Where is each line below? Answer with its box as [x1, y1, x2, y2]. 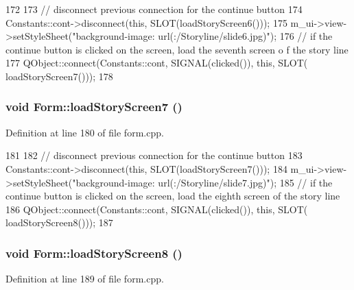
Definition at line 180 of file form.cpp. [5, 125, 164, 139]
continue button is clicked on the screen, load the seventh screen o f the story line [5, 42, 349, 56]
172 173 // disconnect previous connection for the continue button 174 [5, 2, 303, 16]
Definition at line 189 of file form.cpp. [5, 271, 164, 286]
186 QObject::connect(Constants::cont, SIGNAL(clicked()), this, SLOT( [5, 202, 308, 216]
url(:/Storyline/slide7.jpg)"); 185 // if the [158, 175, 333, 189]
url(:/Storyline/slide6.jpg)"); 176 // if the [158, 29, 333, 43]
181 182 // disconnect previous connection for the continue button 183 [5, 148, 303, 162]
